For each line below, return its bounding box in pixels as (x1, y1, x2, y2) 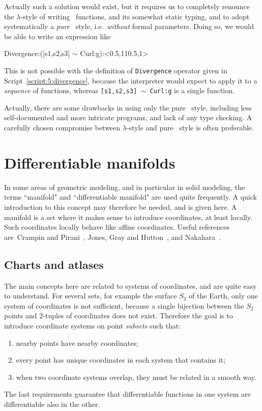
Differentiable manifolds (4, 152, 176, 173)
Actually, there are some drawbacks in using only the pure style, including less (4, 102, 252, 113)
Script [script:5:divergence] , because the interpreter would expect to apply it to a (4, 75, 257, 86)
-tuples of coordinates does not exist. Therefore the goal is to (43, 310, 233, 321)
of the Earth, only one (189, 290, 258, 301)
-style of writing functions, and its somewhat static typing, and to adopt (20, 11, 250, 21)
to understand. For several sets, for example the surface (4, 290, 177, 301)
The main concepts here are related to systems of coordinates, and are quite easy (4, 280, 257, 291)
